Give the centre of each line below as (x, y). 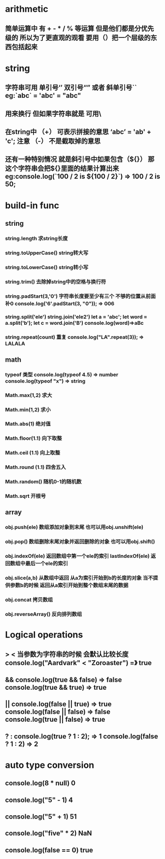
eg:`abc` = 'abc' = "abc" (43, 96)
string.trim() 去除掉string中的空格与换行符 (56, 281)
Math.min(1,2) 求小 (28, 409)
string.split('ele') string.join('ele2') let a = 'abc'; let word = (76, 317)
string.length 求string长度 (36, 238)
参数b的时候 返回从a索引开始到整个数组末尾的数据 (69, 585)
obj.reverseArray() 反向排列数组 (44, 614)
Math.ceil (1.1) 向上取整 (33, 453)
